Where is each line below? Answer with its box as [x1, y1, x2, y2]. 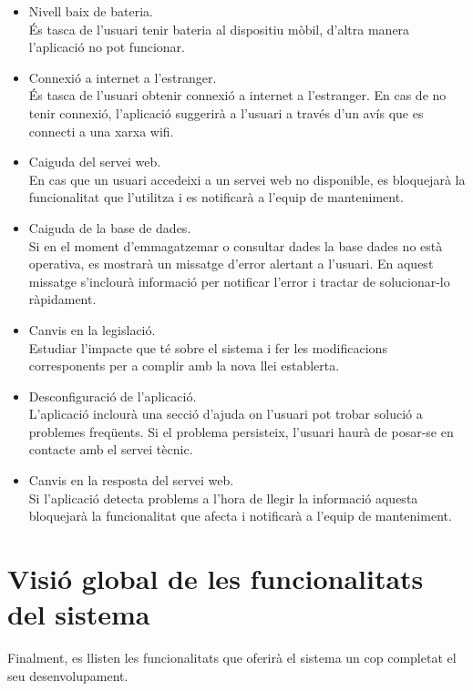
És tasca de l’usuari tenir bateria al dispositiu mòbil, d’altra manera [28, 19, 410, 38]
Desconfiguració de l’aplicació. [28, 386, 197, 405]
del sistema [7, 595, 150, 633]
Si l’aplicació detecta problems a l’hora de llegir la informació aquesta [28, 488, 418, 507]
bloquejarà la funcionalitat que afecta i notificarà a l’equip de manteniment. [28, 506, 452, 525]
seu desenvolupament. [7, 666, 129, 685]
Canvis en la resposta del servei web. [28, 471, 234, 490]
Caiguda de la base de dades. [28, 218, 191, 237]
